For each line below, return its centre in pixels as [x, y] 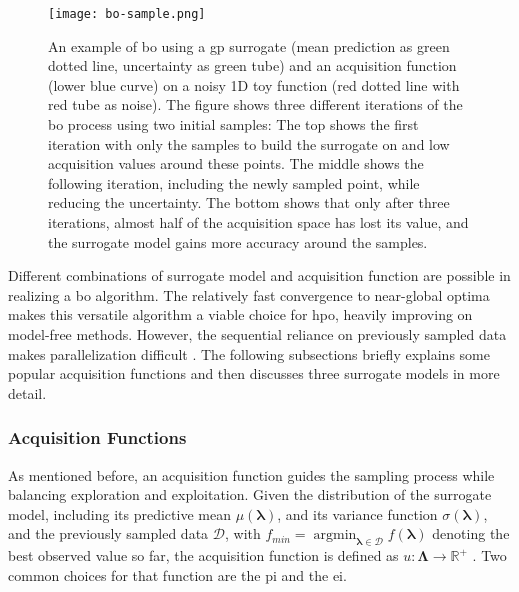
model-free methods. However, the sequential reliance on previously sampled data [257, 333]
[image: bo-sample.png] [127, 14]
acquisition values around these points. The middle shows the [236, 163]
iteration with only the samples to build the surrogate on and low [249, 143]
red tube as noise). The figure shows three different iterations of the [255, 104]
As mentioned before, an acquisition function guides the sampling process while [251, 474]
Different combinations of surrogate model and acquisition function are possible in [259, 275]
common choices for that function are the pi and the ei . [177, 574]
